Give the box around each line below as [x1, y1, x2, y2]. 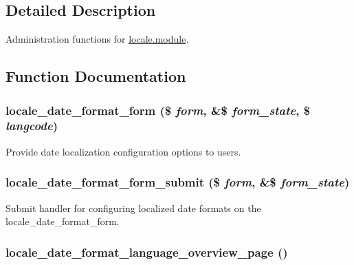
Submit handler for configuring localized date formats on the [5, 200, 261, 215]
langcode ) [5, 117, 58, 134]
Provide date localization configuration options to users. [5, 144, 241, 158]
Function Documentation [5, 65, 186, 87]
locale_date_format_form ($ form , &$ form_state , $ [5, 101, 311, 118]
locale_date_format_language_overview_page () [5, 243, 288, 260]
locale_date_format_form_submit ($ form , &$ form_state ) [5, 173, 350, 191]
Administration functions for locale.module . [5, 32, 189, 46]
